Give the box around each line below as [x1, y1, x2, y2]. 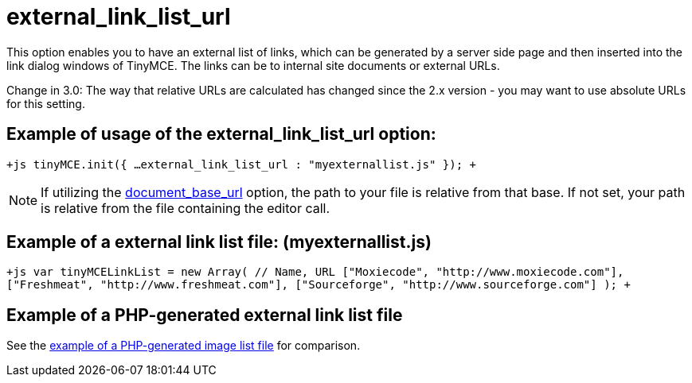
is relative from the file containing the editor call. [41, 199, 330, 216]
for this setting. [6, 96, 85, 110]
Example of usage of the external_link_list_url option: [6, 124, 436, 145]
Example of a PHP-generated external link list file [6, 304, 403, 325]
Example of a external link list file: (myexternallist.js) [6, 232, 432, 253]
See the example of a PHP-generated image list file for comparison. [6, 339, 361, 353]
